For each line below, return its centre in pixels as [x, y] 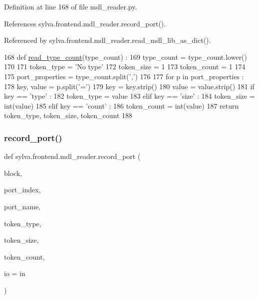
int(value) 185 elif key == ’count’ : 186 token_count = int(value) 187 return [122, 105]
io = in [15, 273]
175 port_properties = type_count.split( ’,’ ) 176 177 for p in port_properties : [124, 76]
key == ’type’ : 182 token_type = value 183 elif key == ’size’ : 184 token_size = [129, 96]
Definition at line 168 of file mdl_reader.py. [71, 6]
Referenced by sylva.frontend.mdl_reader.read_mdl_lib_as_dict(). [108, 40]
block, [13, 173]
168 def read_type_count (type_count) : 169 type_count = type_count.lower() [126, 57]
